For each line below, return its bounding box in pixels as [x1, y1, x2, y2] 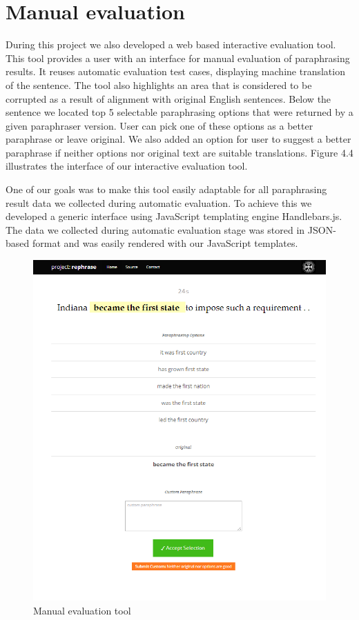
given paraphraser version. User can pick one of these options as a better [6, 118, 313, 132]
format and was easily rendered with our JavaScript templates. [32, 236, 298, 250]
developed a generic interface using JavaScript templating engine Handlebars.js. [6, 209, 342, 223]
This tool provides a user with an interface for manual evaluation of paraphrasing [6, 50, 350, 65]
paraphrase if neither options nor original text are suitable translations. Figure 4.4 [6, 145, 353, 159]
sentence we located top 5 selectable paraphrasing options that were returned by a [6, 105, 353, 119]
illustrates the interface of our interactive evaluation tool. [6, 159, 248, 173]
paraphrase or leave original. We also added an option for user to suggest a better [6, 132, 351, 146]
